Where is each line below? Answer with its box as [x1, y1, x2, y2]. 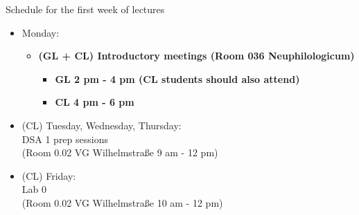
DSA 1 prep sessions [21, 131, 108, 146]
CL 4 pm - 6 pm [55, 95, 134, 109]
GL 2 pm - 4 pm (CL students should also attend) [55, 71, 300, 86]
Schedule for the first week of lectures [6, 2, 165, 16]
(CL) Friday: [21, 168, 76, 183]
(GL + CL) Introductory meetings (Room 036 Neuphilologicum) [38, 48, 355, 63]
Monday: [21, 25, 60, 39]
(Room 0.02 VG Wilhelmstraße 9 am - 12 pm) [21, 145, 218, 160]
